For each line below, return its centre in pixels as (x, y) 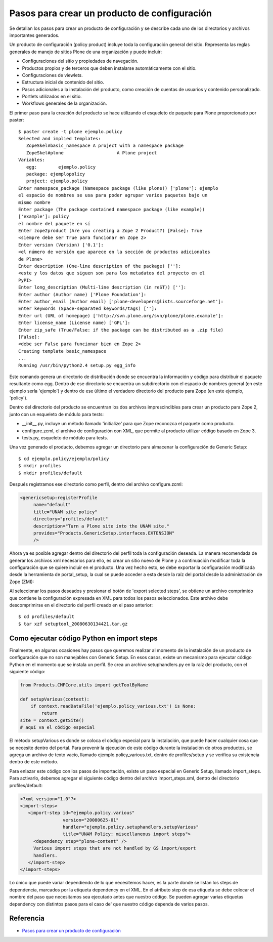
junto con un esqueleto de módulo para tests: (57, 414)
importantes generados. (34, 35)
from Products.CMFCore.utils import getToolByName (84, 685)
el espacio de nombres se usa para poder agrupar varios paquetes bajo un (113, 195)
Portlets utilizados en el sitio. (52, 97)
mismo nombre (34, 202)
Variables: (32, 160)
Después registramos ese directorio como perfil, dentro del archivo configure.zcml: (96, 484)
